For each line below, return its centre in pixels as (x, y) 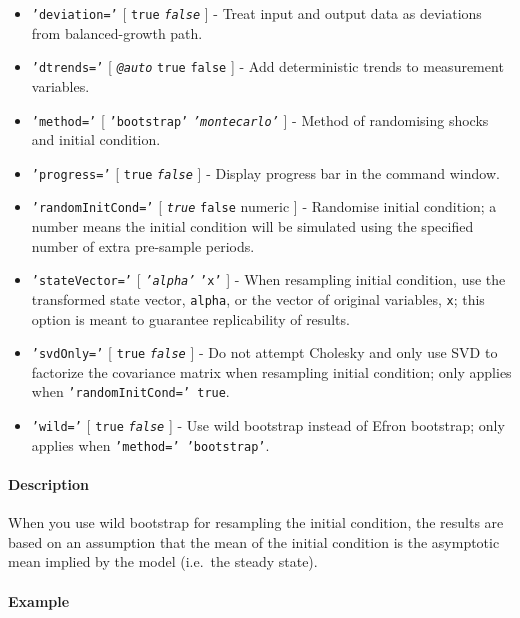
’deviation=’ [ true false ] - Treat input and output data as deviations (256, 13)
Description (49, 483)
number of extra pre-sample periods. (143, 245)
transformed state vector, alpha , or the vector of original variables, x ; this (258, 298)
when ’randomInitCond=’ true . (130, 391)
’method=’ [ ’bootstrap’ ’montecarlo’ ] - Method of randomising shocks (260, 119)
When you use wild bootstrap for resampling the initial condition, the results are (256, 522)
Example (39, 600)
